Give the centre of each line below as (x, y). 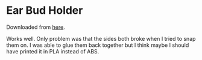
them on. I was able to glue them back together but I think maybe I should (98, 45)
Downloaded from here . (36, 27)
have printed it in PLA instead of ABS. (53, 51)
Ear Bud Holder (45, 10)
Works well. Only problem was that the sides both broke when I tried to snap (101, 38)
